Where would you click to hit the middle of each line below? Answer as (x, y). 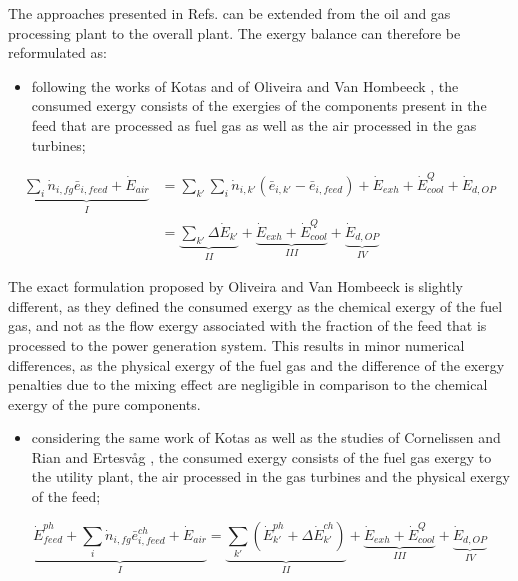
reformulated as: (57, 52)
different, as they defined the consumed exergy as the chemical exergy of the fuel (255, 305)
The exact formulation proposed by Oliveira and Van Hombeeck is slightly (235, 286)
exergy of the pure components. (104, 403)
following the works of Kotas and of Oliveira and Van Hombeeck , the (245, 85)
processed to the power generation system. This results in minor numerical (236, 344)
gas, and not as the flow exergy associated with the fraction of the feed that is (247, 325)
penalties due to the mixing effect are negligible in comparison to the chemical (248, 384)
